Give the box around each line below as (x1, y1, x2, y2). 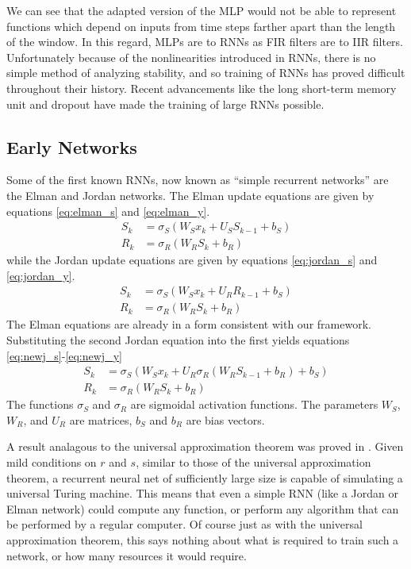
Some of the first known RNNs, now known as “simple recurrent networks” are (6, 171, 389, 188)
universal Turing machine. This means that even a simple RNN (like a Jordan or (6, 485, 398, 502)
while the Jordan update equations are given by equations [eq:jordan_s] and (6, 252, 378, 268)
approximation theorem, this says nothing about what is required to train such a (6, 532, 399, 548)
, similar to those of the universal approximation (136, 454, 371, 471)
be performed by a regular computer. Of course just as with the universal (6, 516, 363, 532)
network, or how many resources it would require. (6, 547, 247, 563)
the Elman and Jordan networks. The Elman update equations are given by (6, 186, 375, 203)
